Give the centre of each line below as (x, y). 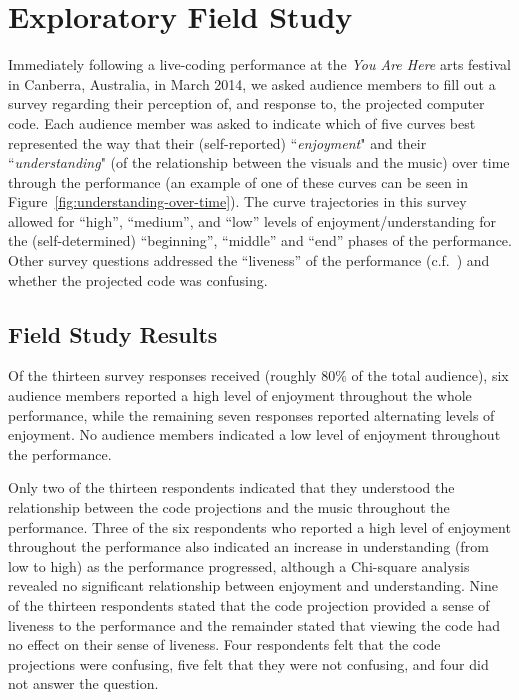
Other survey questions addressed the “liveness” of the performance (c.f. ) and (249, 260)
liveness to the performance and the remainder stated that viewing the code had (254, 624)
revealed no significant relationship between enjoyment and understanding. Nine (253, 585)
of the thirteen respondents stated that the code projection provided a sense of (249, 604)
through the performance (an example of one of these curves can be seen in (238, 181)
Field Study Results (113, 333)
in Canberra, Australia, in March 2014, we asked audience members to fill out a (252, 83)
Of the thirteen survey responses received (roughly (162, 375)
